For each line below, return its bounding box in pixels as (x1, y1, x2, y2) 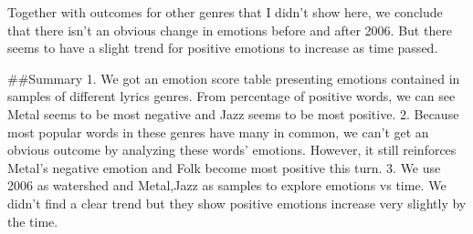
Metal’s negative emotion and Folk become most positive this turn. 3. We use (7, 158, 441, 177)
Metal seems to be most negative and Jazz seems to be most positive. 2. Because (7, 104, 459, 123)
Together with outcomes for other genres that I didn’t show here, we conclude (7, 3, 443, 21)
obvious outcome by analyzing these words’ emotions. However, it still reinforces (7, 140, 457, 159)
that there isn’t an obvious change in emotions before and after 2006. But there (7, 20, 453, 39)
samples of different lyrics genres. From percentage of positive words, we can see (7, 86, 456, 106)
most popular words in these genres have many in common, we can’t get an (7, 122, 429, 141)
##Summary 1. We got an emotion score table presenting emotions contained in (7, 68, 460, 87)
